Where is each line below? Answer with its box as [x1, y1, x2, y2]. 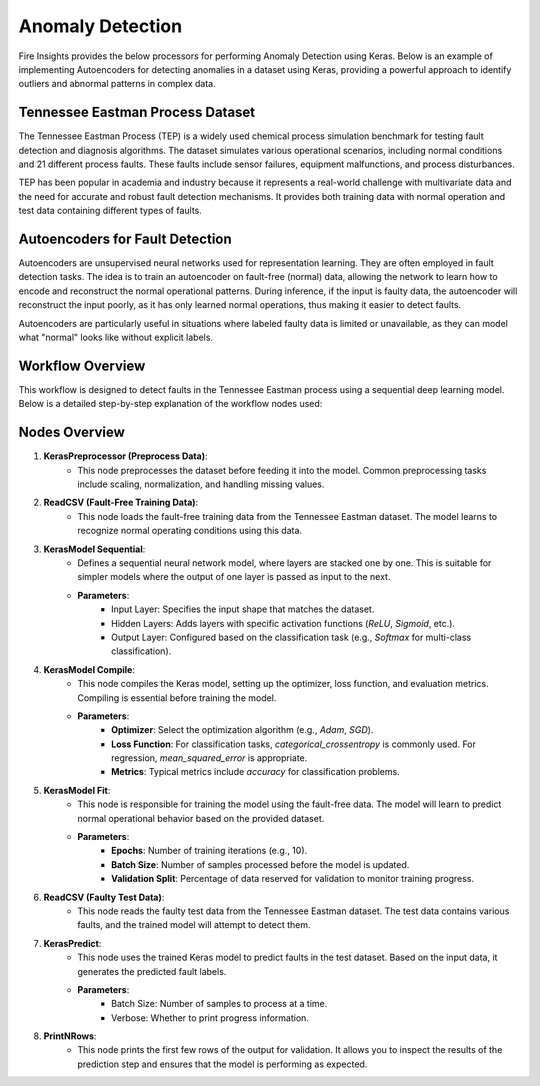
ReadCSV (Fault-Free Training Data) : [43, 496, 199, 509]
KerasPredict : [43, 937, 102, 949]
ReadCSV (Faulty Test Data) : [43, 891, 165, 903]
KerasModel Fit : [43, 784, 111, 796]
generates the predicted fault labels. [77, 965, 227, 977]
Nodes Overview [18, 424, 125, 441]
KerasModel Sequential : [43, 543, 146, 555]
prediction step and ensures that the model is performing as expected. [77, 1058, 368, 1070]
